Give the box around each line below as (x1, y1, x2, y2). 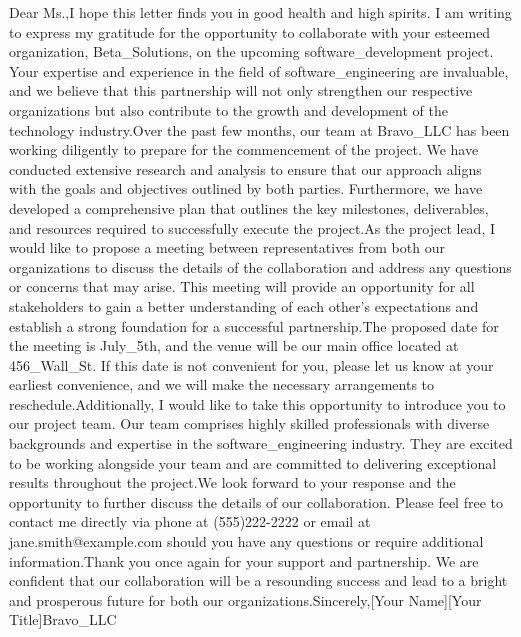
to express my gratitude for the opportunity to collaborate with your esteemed (9, 21, 491, 42)
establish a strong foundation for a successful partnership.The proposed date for (9, 315, 499, 336)
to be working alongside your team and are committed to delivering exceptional (9, 452, 497, 473)
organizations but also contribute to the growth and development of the (9, 99, 448, 120)
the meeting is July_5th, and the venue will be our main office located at (9, 335, 459, 356)
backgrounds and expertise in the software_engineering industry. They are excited (9, 433, 513, 454)
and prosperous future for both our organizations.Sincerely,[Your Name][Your (9, 589, 482, 610)
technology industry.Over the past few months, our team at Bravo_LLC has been (9, 119, 510, 140)
